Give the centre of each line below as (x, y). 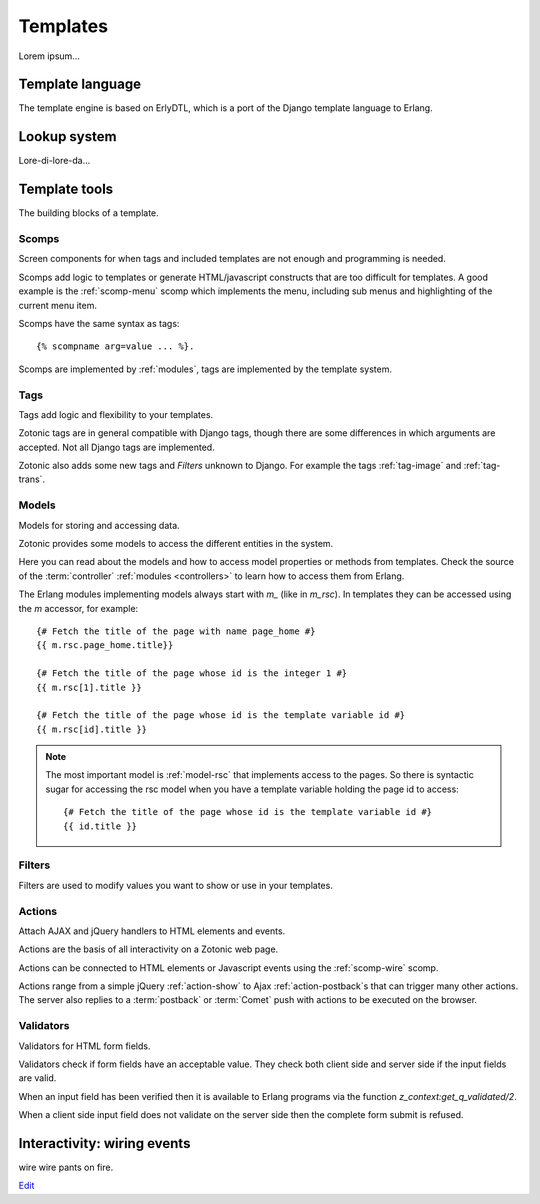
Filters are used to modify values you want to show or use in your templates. (176, 885)
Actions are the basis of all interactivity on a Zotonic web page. (148, 949)
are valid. (37, 1078)
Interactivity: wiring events (104, 1143)
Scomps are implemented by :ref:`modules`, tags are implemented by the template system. (205, 369)
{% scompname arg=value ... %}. (115, 346)
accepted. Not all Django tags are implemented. (116, 447)
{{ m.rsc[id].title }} (92, 729)
